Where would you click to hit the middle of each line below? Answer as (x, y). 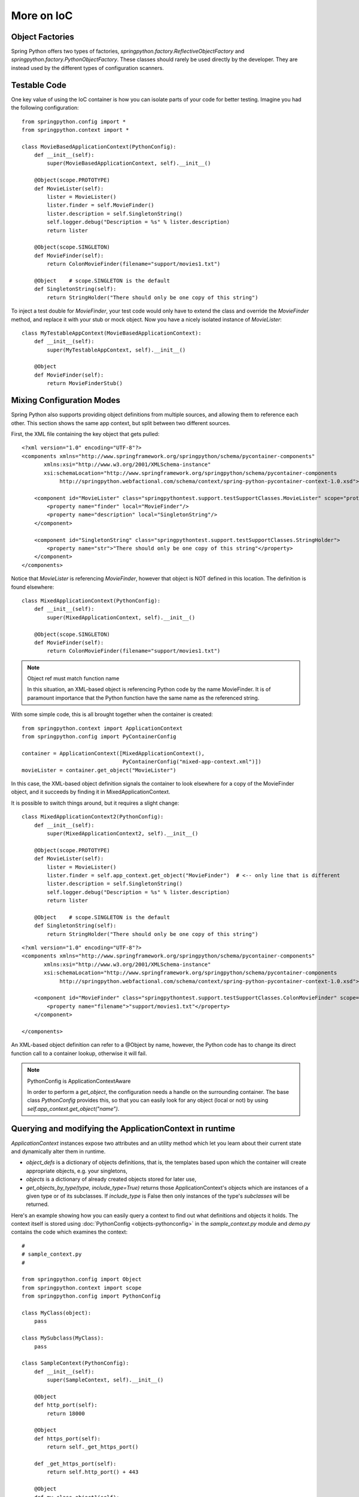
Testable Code (39, 85)
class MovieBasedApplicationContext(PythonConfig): (99, 146)
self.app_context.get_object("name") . (73, 1108)
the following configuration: (45, 108)
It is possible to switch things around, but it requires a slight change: (95, 803)
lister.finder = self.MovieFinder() (101, 205)
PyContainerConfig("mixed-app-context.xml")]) (192, 762)
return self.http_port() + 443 (93, 1472)
